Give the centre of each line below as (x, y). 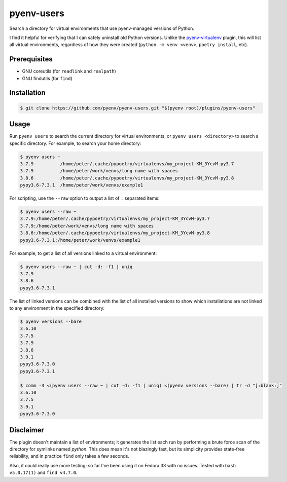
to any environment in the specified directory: (57, 308)
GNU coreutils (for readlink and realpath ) (69, 71)
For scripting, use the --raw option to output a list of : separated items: (84, 198)
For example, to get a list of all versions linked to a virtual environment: (83, 253)
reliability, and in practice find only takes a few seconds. (69, 456)
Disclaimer (27, 430)
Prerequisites (31, 59)
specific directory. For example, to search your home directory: (75, 143)
